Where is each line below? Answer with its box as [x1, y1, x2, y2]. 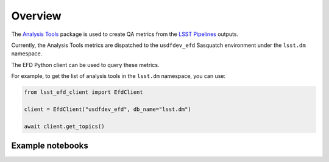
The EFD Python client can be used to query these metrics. [11, 61, 160, 68]
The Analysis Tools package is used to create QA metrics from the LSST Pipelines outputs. [11, 30, 239, 38]
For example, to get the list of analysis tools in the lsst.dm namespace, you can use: [11, 72, 226, 80]
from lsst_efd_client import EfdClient [24, 89, 143, 96]
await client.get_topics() [24, 122, 105, 130]
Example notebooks [11, 141, 88, 151]
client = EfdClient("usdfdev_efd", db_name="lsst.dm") [24, 105, 191, 113]
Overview [11, 9, 62, 23]
